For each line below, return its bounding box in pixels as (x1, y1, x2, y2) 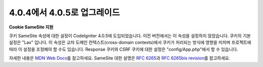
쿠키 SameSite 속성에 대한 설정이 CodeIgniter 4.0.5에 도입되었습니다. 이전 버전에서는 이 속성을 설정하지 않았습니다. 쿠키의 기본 (9, 33, 251, 39)
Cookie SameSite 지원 (9, 24, 54, 30)
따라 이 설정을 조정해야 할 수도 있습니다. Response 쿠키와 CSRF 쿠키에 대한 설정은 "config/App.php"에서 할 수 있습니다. (9, 46, 238, 52)
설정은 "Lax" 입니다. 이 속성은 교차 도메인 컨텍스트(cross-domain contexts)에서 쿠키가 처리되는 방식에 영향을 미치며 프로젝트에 (9, 40, 251, 45)
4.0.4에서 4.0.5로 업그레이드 (9, 7, 120, 18)
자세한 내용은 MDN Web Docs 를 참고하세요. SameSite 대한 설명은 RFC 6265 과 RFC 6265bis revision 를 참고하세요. (9, 55, 231, 61)
